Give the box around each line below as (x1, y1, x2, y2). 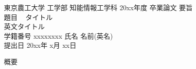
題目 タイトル (4, 12, 53, 22)
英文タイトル (4, 21, 45, 31)
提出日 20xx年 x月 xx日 (4, 40, 76, 50)
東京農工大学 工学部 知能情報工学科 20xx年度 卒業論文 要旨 (4, 2, 193, 12)
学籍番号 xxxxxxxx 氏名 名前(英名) (4, 30, 113, 41)
